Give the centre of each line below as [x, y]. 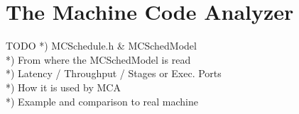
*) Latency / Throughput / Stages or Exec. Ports [114, 73]
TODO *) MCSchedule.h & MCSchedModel [101, 46]
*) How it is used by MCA [63, 87]
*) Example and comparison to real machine [102, 101]
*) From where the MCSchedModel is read [98, 59]
